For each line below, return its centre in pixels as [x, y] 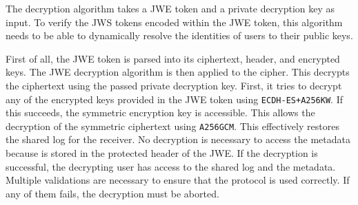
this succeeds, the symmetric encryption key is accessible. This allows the [160, 112]
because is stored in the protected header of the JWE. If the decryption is [162, 153]
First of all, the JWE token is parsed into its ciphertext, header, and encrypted [173, 58]
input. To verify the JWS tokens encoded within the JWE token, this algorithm [174, 22]
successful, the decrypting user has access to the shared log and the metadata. [171, 166]
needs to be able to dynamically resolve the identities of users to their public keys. [179, 35]
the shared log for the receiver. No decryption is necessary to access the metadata [178, 139]
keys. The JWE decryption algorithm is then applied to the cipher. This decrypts [178, 72]
